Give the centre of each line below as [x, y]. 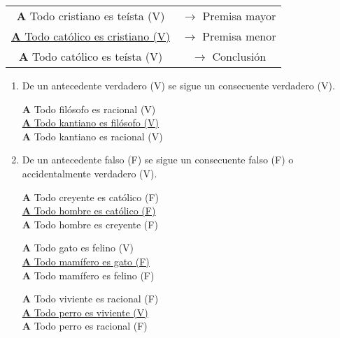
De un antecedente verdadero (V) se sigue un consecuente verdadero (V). [178, 85]
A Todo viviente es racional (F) [90, 299]
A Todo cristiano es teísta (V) [91, 16]
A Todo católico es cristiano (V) [91, 36]
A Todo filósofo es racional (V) [89, 109]
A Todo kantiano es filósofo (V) [90, 123]
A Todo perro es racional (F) [85, 326]
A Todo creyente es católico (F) [91, 197]
